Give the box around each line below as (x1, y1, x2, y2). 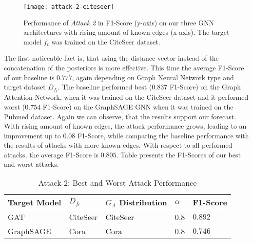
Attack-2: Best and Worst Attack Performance (38, 177, 197, 189)
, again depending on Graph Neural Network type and (72, 72, 234, 82)
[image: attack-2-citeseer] (23, 3, 115, 10)
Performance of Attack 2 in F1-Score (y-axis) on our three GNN (23, 17, 214, 27)
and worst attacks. (4, 159, 59, 169)
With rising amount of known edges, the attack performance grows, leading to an (4, 121, 247, 131)
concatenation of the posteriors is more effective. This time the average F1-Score (4, 63, 244, 73)
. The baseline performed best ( (58, 82, 152, 92)
